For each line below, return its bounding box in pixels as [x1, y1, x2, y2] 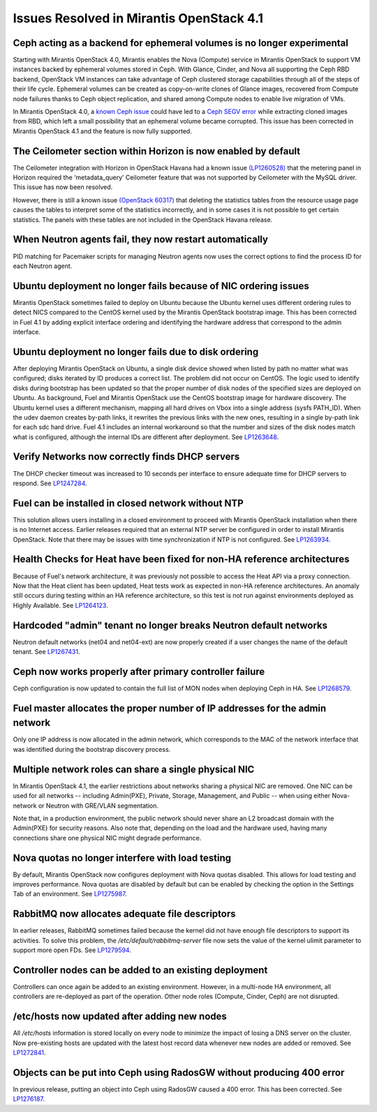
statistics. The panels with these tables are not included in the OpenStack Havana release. [13, 215, 273, 223]
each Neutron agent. [13, 262, 73, 270]
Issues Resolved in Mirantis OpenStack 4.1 [13, 10, 264, 26]
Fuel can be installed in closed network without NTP [13, 497, 244, 509]
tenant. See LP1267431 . [13, 648, 80, 656]
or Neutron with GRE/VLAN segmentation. [38, 801, 159, 810]
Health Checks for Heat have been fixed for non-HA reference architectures [13, 554, 350, 565]
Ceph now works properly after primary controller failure [13, 665, 265, 677]
